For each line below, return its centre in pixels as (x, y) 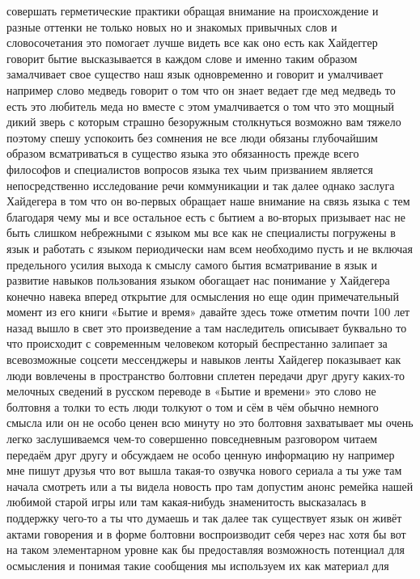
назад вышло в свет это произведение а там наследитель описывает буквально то (207, 327)
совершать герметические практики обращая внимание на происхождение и (193, 11)
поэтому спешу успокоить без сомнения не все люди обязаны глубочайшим (192, 137)
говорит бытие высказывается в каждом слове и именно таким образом (182, 58)
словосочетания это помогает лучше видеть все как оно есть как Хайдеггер (192, 42)
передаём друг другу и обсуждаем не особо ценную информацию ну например (201, 454)
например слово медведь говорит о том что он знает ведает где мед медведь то (201, 89)
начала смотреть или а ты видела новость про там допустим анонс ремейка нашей (210, 486)
